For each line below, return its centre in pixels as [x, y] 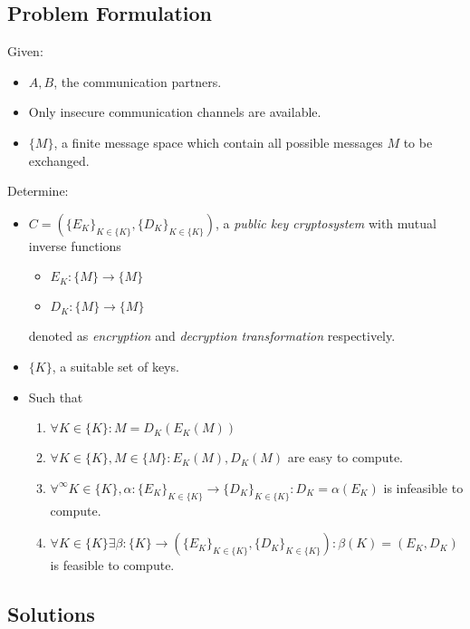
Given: [25, 51]
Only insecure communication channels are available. [175, 112]
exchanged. [59, 160]
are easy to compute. [345, 457]
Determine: [38, 191]
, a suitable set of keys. [115, 366]
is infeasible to [423, 487]
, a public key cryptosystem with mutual [326, 223]
